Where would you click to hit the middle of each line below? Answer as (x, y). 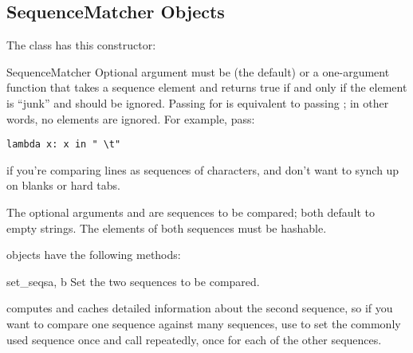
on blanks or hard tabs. (63, 185)
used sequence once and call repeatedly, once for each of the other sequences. (194, 339)
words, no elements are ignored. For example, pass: (131, 118)
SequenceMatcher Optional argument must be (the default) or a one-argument (198, 71)
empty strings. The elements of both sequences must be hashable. (167, 227)
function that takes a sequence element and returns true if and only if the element (207, 87)
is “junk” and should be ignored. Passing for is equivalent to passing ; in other (198, 102)
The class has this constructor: (81, 45)
